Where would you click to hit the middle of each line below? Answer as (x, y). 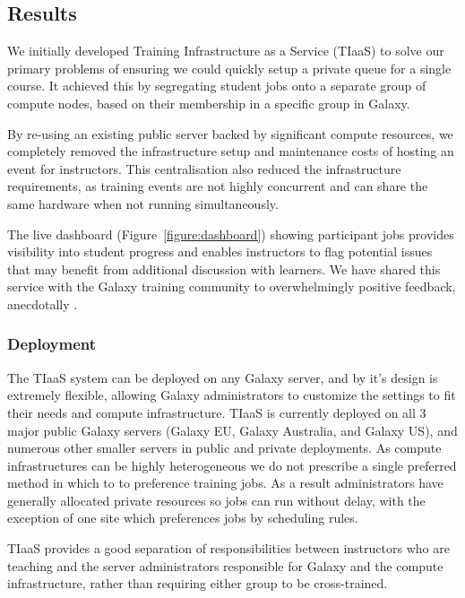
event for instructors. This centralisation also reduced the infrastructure (204, 168)
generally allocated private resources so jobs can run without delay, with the (216, 500)
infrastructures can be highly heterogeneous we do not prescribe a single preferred (232, 465)
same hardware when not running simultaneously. (143, 203)
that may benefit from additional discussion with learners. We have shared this (224, 269)
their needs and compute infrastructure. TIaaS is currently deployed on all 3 (217, 412)
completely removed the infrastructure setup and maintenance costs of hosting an (231, 151)
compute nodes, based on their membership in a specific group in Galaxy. (209, 103)
